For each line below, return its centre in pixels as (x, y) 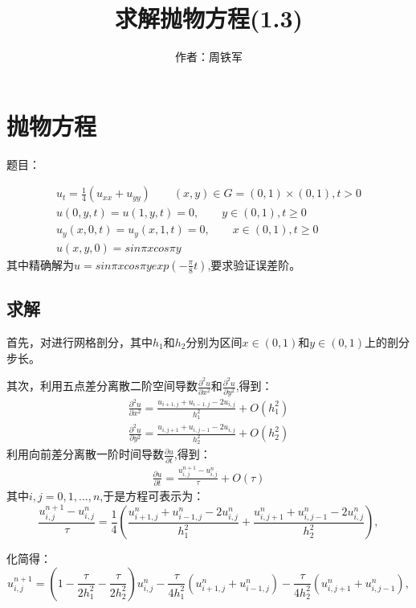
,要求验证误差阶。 (254, 264)
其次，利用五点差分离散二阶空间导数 (102, 386)
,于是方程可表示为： (152, 495)
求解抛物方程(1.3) (209, 18)
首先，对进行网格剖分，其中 (80, 342)
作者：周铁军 (209, 57)
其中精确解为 (40, 264)
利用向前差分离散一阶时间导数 (85, 454)
